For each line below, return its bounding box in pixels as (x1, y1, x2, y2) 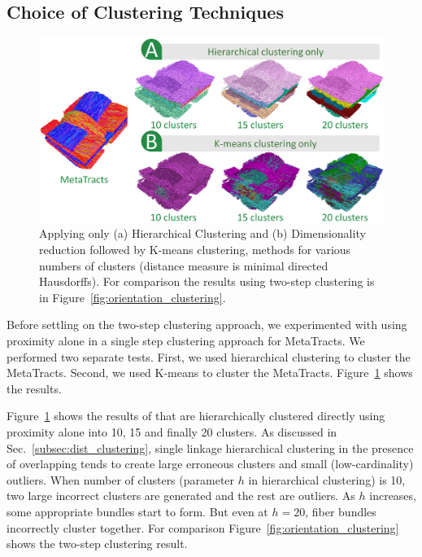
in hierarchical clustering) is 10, (248, 471, 406, 488)
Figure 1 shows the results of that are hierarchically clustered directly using (7, 407, 385, 424)
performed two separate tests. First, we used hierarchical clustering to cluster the (7, 348, 411, 365)
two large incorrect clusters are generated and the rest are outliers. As (7, 487, 355, 504)
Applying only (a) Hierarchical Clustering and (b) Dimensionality (39, 225, 366, 242)
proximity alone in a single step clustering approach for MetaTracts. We (7, 332, 365, 349)
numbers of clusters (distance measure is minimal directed (39, 257, 328, 274)
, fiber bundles (305, 502, 376, 520)
